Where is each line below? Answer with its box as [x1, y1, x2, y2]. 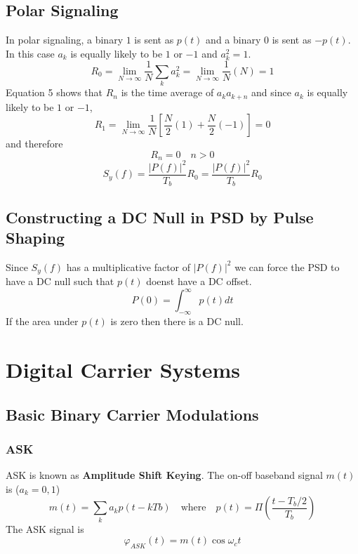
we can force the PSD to [234, 259, 340, 274]
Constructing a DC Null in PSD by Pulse [6, 206, 314, 227]
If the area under [6, 314, 79, 329]
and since [251, 85, 291, 100]
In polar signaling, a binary [6, 32, 124, 47]
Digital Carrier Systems [6, 355, 241, 384]
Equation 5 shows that [6, 85, 103, 100]
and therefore [6, 136, 63, 151]
